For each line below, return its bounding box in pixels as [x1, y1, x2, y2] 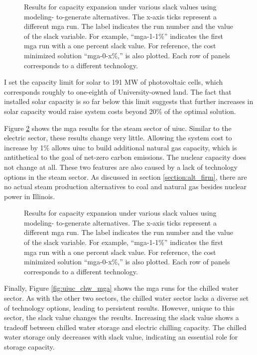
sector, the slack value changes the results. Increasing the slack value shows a [4, 312, 239, 323]
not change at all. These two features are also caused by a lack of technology [4, 161, 238, 172]
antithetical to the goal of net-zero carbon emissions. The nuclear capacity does [4, 152, 247, 162]
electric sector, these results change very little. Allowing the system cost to [4, 132, 232, 143]
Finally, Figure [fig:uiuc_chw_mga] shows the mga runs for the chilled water [4, 283, 239, 293]
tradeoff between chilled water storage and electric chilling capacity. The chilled [4, 322, 247, 332]
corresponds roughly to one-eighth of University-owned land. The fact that [4, 86, 232, 97]
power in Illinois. [4, 191, 55, 201]
